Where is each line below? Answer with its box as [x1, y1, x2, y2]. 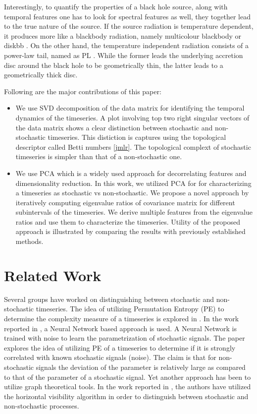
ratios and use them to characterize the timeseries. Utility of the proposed [15, 216, 241, 227]
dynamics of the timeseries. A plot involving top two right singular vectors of [15, 112, 250, 122]
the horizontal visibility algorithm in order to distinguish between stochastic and [4, 391, 249, 401]
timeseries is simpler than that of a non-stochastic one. [15, 151, 182, 162]
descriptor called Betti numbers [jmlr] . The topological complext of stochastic [15, 141, 251, 152]
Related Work [4, 265, 102, 285]
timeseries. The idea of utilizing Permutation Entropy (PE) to [36, 303, 224, 314]
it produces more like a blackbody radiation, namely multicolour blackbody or [4, 30, 242, 41]
